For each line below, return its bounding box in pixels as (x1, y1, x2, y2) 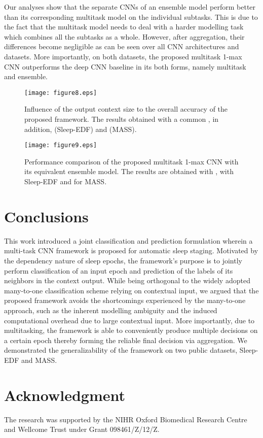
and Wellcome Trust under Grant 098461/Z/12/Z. (4, 424, 160, 434)
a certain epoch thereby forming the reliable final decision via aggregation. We (4, 334, 247, 345)
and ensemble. (4, 71, 48, 82)
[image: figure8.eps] (24, 89, 97, 96)
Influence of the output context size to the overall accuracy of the (24, 104, 228, 114)
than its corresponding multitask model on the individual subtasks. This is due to (4, 11, 258, 22)
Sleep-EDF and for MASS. (24, 176, 107, 187)
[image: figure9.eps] (24, 142, 97, 149)
